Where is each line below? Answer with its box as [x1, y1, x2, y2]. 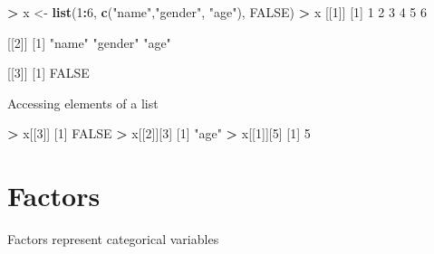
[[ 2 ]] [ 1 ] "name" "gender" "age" [7, 33, 171, 52]
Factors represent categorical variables [7, 230, 219, 249]
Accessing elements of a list [7, 93, 159, 112]
